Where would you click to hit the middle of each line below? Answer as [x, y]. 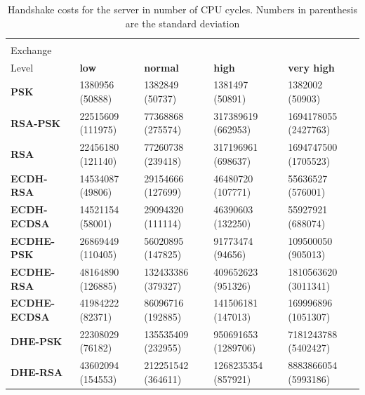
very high [311, 67]
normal [161, 67]
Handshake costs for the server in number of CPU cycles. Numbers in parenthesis [182, 9]
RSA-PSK [36, 122]
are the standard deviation [182, 23]
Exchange [31, 49]
